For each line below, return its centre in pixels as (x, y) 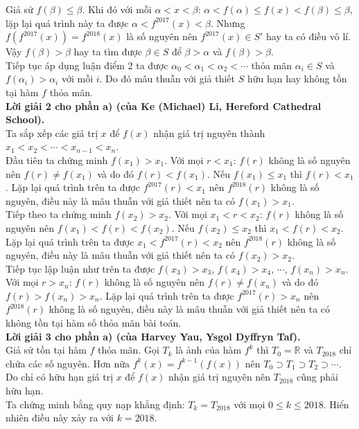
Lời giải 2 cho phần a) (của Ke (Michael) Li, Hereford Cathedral (164, 106)
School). (25, 119)
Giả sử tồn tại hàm (46, 350)
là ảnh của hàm (209, 350)
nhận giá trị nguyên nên (220, 377)
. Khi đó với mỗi (117, 9)
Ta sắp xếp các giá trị (52, 133)
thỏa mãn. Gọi (129, 350)
